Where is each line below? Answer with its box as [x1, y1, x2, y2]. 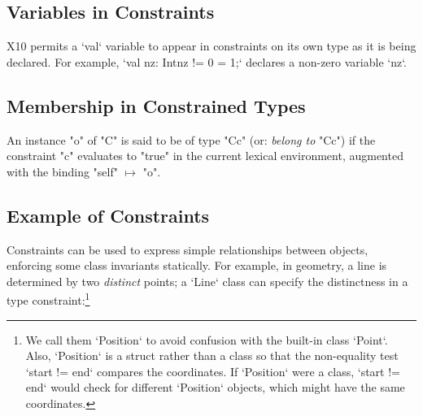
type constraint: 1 [7, 289, 90, 309]
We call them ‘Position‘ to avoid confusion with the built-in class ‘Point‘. [25, 331, 388, 348]
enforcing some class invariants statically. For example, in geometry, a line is [7, 257, 387, 274]
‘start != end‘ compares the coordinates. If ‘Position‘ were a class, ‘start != [25, 362, 400, 379]
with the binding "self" [7, 162, 118, 180]
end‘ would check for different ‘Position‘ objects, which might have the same [25, 379, 405, 396]
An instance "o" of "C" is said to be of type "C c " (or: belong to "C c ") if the [7, 131, 376, 148]
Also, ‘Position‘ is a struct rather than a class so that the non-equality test [25, 347, 399, 364]
